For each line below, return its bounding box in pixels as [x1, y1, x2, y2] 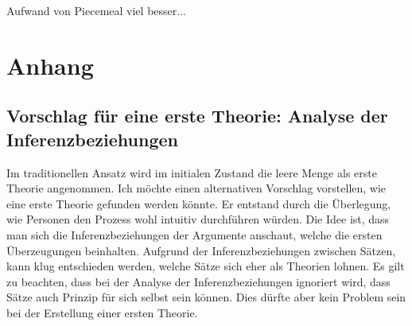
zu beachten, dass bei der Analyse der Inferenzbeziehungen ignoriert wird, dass [6, 273, 391, 289]
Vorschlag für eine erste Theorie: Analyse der [6, 103, 388, 128]
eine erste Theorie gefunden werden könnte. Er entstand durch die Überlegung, [6, 195, 391, 212]
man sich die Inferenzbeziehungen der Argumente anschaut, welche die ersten [6, 226, 383, 243]
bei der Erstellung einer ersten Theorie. [6, 304, 198, 320]
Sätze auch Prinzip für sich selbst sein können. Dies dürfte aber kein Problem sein [6, 289, 406, 305]
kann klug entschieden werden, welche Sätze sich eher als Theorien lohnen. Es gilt [6, 258, 405, 274]
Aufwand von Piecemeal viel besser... [6, 2, 186, 18]
